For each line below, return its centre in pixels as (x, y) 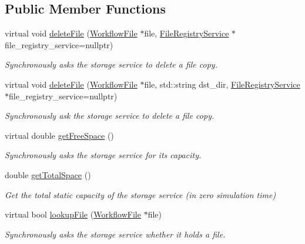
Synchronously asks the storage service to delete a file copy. (111, 64)
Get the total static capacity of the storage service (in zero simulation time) (140, 194)
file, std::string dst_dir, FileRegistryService (222, 84)
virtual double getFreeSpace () (59, 135)
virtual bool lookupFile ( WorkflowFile (73, 214)
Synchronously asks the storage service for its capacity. (103, 155)
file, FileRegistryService (187, 33)
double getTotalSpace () (48, 174)
